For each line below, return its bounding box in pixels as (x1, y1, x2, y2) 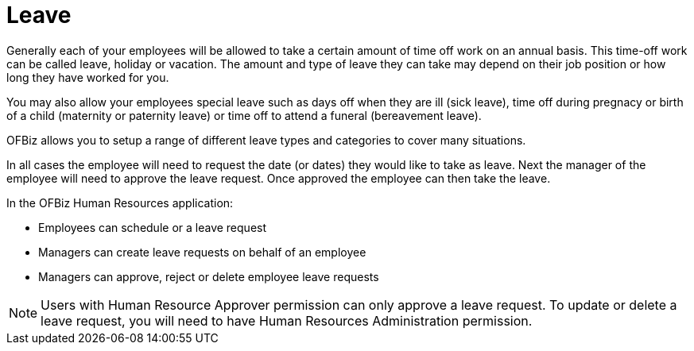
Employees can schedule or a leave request (38, 220, 267, 234)
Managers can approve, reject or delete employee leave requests (38, 269, 379, 283)
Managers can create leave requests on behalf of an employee (38, 245, 366, 259)
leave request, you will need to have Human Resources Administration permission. (41, 312, 533, 329)
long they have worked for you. (6, 70, 169, 84)
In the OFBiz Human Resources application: (6, 195, 234, 210)
